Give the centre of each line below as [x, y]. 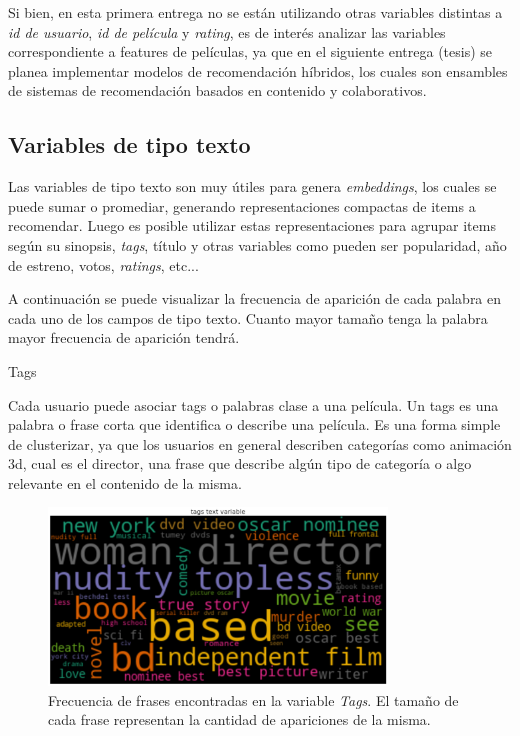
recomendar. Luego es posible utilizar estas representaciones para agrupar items [252, 225]
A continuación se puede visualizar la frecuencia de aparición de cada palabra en [255, 298]
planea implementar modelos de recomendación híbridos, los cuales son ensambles [258, 70]
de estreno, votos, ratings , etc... [103, 264]
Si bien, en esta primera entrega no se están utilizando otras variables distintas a [255, 12]
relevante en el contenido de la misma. [125, 482]
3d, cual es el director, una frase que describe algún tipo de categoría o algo [240, 463]
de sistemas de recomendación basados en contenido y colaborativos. [217, 90]
